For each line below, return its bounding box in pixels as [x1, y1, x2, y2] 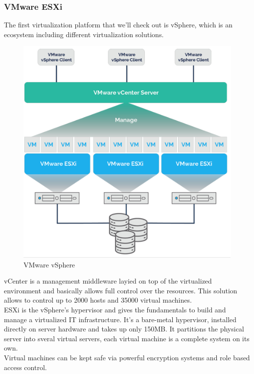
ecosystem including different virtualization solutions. [4, 29, 164, 39]
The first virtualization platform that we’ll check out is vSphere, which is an [4, 20, 233, 30]
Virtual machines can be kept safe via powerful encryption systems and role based [4, 352, 250, 362]
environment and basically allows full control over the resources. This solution [4, 285, 237, 295]
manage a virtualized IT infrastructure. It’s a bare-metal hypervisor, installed [4, 314, 237, 324]
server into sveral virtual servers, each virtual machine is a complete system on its [4, 333, 250, 343]
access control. [4, 362, 47, 372]
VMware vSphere [23, 259, 75, 269]
